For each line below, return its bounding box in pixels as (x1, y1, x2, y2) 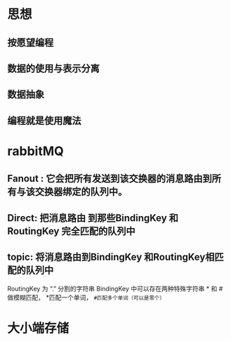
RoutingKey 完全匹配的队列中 (7, 225, 136, 237)
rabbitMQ (7, 143, 65, 159)
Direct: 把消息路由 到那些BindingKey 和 (7, 212, 179, 224)
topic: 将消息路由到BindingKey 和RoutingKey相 (7, 251, 215, 263)
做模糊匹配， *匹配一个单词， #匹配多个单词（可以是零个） (7, 293, 165, 302)
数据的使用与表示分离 (7, 62, 100, 74)
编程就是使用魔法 (7, 114, 81, 126)
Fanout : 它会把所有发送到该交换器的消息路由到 (7, 173, 212, 185)
